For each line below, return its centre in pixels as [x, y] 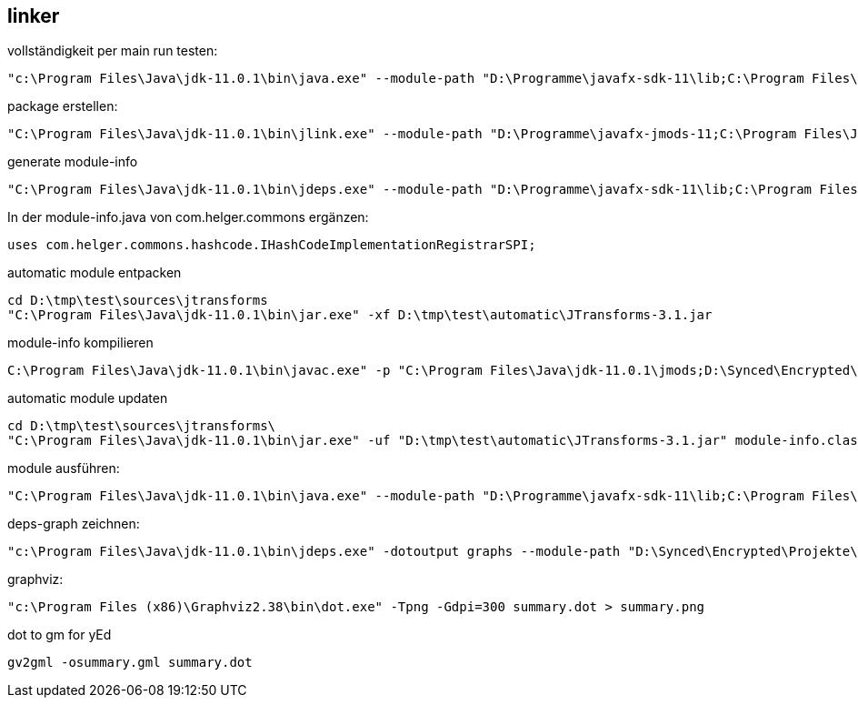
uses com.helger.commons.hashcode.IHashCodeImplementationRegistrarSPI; [272, 245]
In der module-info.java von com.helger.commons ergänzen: [188, 217]
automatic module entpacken [95, 273]
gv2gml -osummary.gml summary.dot [130, 663]
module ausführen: [64, 468]
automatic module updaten [88, 398]
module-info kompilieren [80, 343]
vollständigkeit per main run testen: [113, 51]
